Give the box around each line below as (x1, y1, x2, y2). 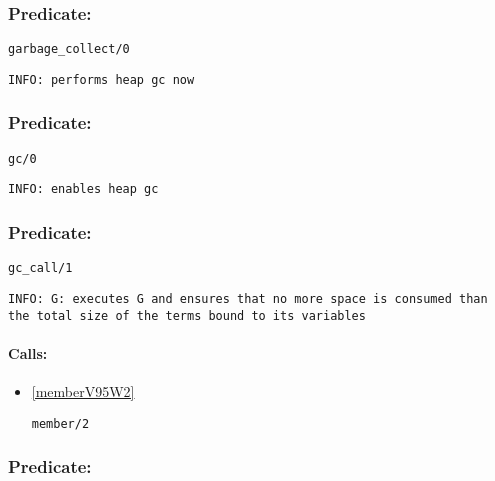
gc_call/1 (8, 261, 73, 276)
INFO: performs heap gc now (8, 72, 195, 87)
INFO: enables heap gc (8, 182, 159, 197)
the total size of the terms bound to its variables (8, 308, 366, 323)
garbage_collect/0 (8, 42, 130, 57)
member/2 (31, 416, 90, 431)
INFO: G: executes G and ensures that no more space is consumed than (8, 291, 488, 306)
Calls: (8, 342, 48, 363)
